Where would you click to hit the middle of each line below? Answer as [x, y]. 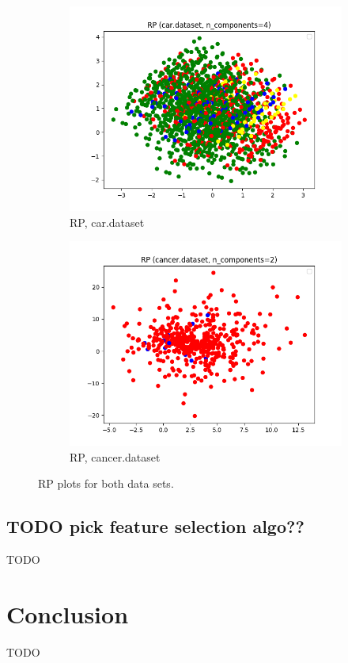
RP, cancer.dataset [115, 456]
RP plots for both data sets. [106, 483]
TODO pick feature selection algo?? [155, 526]
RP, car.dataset [107, 222]
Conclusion [68, 613]
